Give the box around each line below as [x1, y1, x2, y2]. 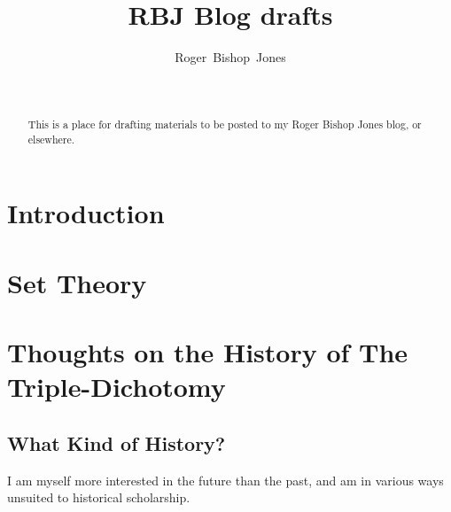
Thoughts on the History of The [7, 334, 408, 370]
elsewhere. [27, 131, 75, 146]
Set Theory [7, 264, 147, 300]
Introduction [7, 195, 165, 231]
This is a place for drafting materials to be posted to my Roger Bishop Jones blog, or [27, 117, 422, 132]
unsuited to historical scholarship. [7, 488, 191, 507]
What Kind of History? [7, 429, 226, 456]
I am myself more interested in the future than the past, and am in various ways [7, 470, 444, 489]
